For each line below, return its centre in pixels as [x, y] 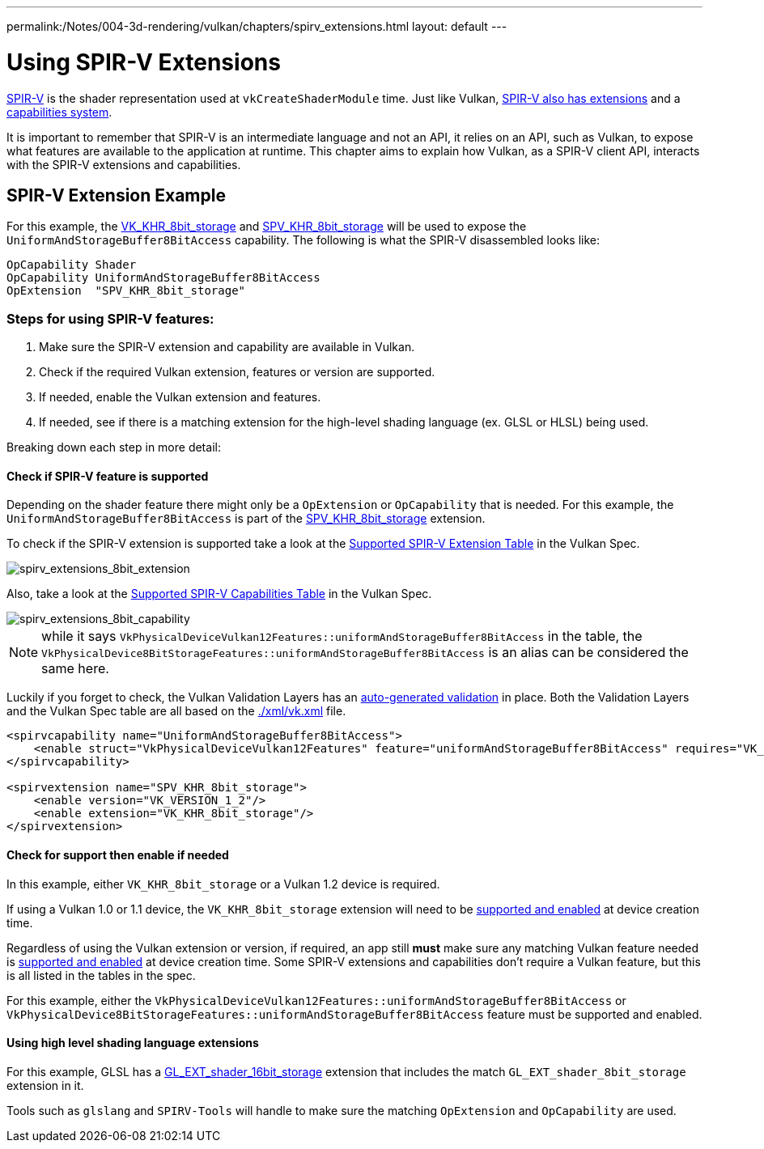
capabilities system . [59, 112]
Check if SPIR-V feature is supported [108, 476]
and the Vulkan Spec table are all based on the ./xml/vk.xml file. [176, 711]
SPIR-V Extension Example [116, 195]
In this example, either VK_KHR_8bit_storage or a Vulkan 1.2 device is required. [223, 884]
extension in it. [45, 1085]
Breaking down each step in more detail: [114, 447]
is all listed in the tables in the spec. [101, 975]
